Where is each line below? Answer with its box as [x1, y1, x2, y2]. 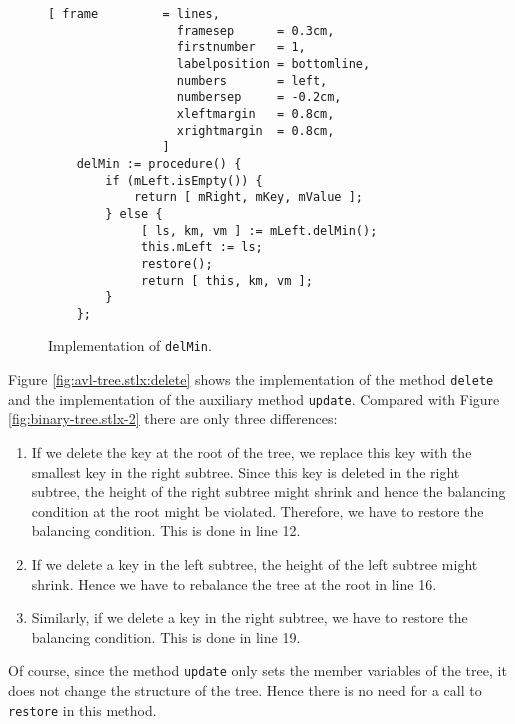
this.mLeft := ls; [141, 240, 263, 255]
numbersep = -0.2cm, [176, 90, 342, 105]
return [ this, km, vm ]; [141, 273, 313, 288]
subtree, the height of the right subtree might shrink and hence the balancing [31, 481, 506, 502]
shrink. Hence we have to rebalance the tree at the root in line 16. [31, 573, 437, 594]
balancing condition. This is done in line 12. [31, 520, 301, 541]
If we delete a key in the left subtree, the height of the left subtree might [31, 554, 478, 574]
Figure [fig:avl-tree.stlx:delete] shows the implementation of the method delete [8, 369, 494, 390]
